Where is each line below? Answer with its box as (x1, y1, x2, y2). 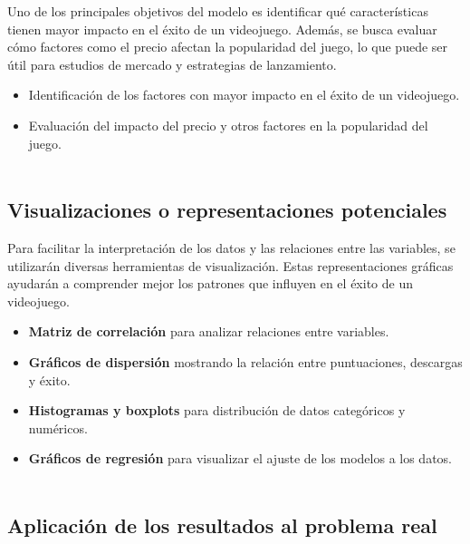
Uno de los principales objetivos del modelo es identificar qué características (7, 2, 428, 20)
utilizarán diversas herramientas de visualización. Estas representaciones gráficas (7, 256, 454, 275)
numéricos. (28, 418, 88, 437)
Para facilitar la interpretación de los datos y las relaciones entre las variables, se (7, 238, 456, 257)
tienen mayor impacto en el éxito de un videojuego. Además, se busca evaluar (7, 19, 437, 38)
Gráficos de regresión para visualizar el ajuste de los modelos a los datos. (28, 449, 452, 468)
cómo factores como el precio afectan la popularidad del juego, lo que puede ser (7, 37, 448, 56)
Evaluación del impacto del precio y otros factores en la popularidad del (28, 115, 428, 134)
